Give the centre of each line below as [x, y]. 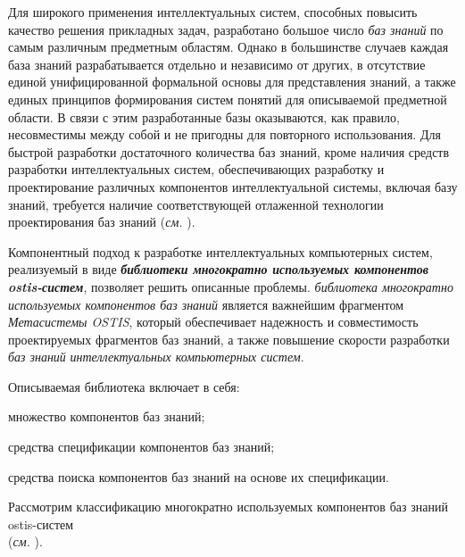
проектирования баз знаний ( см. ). [102, 222]
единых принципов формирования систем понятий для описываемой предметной [228, 99]
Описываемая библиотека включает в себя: [124, 386]
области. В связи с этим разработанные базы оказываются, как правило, [204, 116]
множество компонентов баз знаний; [107, 416]
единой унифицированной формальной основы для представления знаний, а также [232, 82]
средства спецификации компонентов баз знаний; [141, 447]
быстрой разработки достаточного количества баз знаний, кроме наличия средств [229, 151]
